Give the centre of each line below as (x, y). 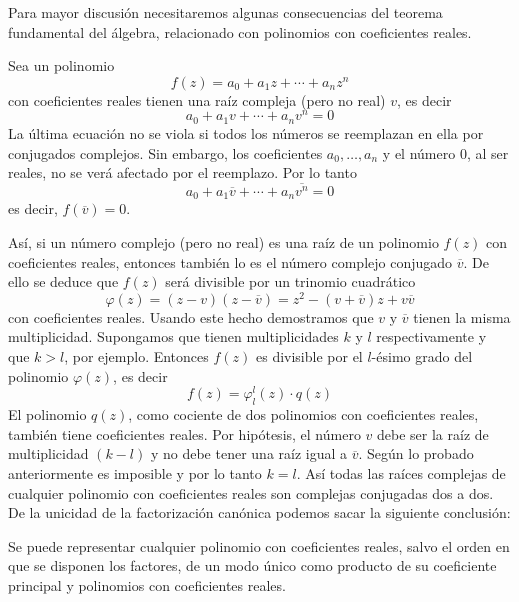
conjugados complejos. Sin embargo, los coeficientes (165, 152)
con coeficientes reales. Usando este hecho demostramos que (191, 316)
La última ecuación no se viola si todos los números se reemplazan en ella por (246, 132)
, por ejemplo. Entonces (136, 356)
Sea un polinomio (61, 65)
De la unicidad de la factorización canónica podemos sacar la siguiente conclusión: (259, 512)
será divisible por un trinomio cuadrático (290, 281)
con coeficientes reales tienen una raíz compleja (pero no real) (197, 99)
